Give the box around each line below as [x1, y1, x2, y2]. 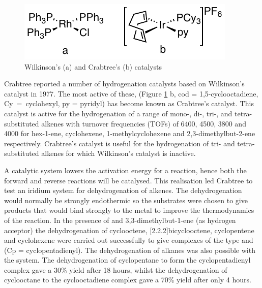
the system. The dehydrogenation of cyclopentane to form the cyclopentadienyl [4, 254, 251, 265]
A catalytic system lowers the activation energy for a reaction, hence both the [4, 165, 247, 175]
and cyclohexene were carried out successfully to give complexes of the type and [4, 235, 253, 245]
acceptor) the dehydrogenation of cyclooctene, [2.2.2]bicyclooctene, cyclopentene [4, 225, 254, 235]
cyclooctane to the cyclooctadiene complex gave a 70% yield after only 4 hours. [4, 274, 251, 285]
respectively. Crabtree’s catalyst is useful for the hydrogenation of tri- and [4, 138, 235, 148]
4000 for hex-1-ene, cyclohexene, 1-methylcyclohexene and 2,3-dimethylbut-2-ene [4, 128, 255, 139]
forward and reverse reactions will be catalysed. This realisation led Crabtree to [4, 175, 253, 185]
